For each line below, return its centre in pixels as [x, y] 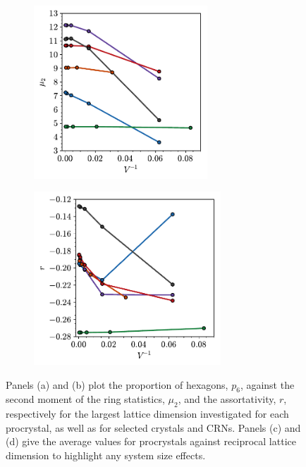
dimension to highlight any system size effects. [106, 455]
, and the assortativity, [227, 399]
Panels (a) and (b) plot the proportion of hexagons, [117, 384]
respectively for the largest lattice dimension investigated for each [147, 414]
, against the [267, 384]
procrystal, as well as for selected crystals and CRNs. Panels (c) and [153, 427]
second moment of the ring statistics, [85, 399]
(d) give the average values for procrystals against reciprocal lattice [151, 441]
